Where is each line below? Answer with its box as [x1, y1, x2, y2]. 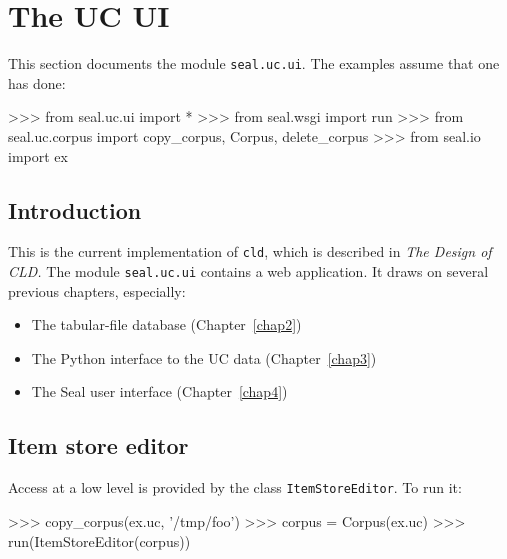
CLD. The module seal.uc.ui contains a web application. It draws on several [8, 261, 489, 282]
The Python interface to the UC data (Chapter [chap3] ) [31, 347, 377, 368]
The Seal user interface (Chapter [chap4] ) [31, 381, 288, 402]
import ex [8, 145, 68, 166]
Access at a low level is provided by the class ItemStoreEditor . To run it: [8, 477, 462, 498]
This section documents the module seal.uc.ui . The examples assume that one [8, 53, 500, 74]
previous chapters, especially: [8, 280, 186, 301]
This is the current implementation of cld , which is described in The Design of [8, 241, 492, 262]
